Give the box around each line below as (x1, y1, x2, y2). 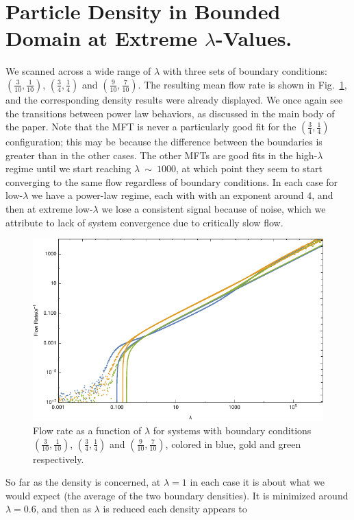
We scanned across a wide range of (5, 64, 151, 78)
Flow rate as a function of (33, 423, 142, 437)
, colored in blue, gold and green (165, 436, 301, 451)
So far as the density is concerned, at (5, 475, 161, 489)
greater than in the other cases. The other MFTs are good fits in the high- (5, 147, 318, 162)
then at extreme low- (5, 202, 93, 216)
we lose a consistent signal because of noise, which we (101, 202, 326, 216)
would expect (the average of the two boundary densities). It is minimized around (5, 488, 349, 502)
